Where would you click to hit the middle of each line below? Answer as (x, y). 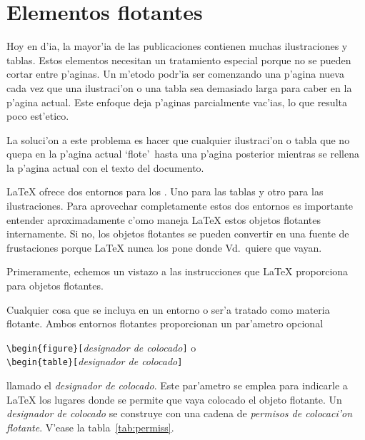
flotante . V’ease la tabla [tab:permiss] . (90, 427)
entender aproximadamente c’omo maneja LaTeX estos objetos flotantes (164, 219)
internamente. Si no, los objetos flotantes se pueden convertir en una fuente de (178, 234)
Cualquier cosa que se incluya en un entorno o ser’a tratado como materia (168, 309)
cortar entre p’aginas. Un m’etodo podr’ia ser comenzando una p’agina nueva (175, 74)
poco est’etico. (38, 116)
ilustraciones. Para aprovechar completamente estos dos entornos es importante (180, 206)
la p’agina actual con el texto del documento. (105, 167)
